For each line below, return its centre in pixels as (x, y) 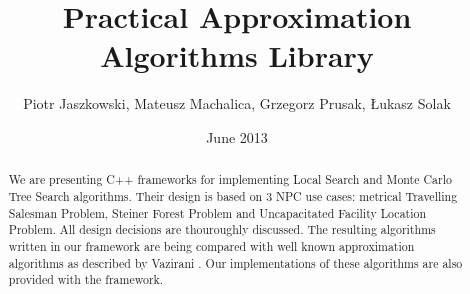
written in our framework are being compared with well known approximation (211, 245)
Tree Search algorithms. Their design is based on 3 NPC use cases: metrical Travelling (233, 195)
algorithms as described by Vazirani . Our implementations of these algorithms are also (235, 262)
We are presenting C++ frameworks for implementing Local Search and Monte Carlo (230, 179)
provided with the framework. (86, 279)
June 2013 (237, 136)
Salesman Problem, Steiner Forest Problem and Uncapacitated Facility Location (217, 212)
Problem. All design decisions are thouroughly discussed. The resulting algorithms (222, 229)
